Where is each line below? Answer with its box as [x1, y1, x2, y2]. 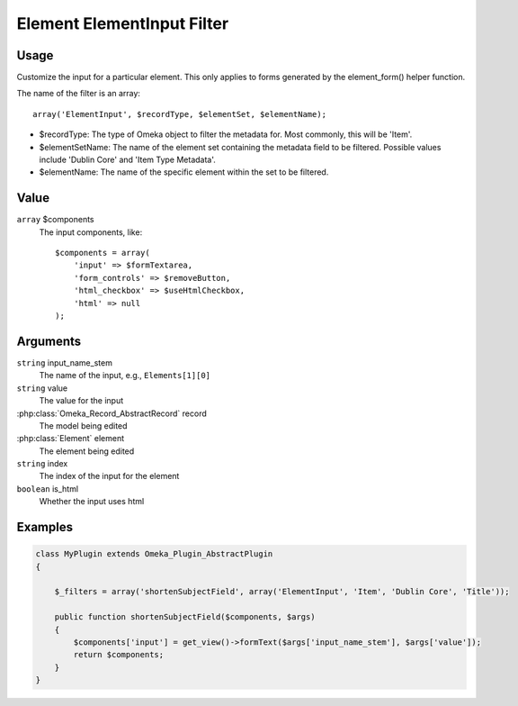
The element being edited [39, 446, 135, 457]
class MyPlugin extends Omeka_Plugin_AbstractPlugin [35, 549, 273, 559]
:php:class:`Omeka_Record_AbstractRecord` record [16, 408, 207, 419]
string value [16, 383, 68, 394]
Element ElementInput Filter [16, 14, 229, 33]
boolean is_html [16, 483, 79, 494]
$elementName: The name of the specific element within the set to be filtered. [39, 167, 329, 177]
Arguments [16, 333, 82, 348]
